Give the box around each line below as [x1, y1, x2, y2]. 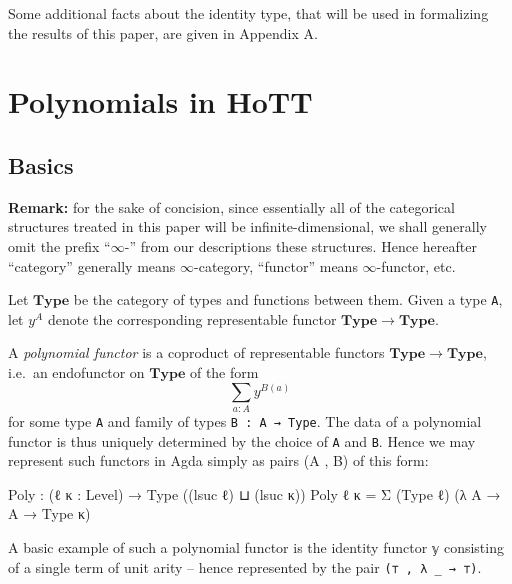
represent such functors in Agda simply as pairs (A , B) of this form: [8, 450, 429, 471]
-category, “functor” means [194, 255, 358, 276]
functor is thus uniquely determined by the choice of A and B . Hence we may [8, 430, 476, 451]
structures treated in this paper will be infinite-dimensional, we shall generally [8, 216, 487, 237]
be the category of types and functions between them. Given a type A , [73, 289, 503, 310]
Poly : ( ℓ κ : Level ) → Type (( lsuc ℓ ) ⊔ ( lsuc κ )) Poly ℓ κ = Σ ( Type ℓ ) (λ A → [8, 483, 501, 504]
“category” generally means [8, 255, 176, 276]
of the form [189, 361, 259, 382]
